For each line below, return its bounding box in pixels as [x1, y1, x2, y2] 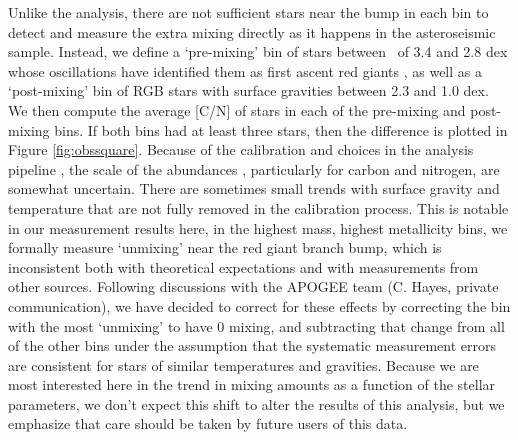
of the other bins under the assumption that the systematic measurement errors [8, 335, 497, 356]
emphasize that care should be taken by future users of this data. [8, 413, 408, 434]
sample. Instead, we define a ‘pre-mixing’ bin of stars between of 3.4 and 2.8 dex [8, 41, 508, 62]
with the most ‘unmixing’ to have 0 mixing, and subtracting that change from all [8, 315, 505, 336]
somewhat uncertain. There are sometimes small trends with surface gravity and [8, 178, 500, 199]
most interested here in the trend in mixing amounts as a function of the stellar [8, 374, 496, 395]
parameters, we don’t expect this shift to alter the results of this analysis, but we [8, 393, 505, 414]
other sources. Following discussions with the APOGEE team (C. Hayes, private [8, 276, 499, 297]
